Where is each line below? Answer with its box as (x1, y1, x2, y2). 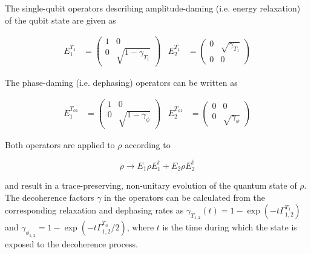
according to (125, 138, 171, 151)
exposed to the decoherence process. (5, 238, 138, 250)
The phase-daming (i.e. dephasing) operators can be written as (5, 76, 238, 88)
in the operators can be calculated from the (104, 190, 265, 203)
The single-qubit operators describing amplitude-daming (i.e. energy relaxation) (5, 2, 301, 14)
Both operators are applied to (5, 138, 115, 151)
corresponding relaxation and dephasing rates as (5, 204, 184, 217)
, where (126, 221, 154, 233)
